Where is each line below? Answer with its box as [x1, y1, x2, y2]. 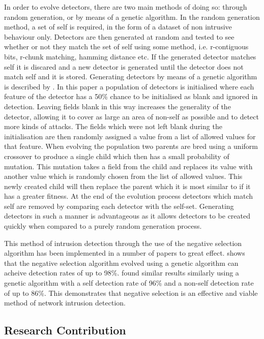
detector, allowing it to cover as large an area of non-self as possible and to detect [4, 111, 259, 121]
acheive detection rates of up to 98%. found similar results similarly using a [4, 267, 239, 278]
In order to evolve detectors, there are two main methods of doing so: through [4, 2, 247, 12]
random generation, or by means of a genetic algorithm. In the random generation [4, 11, 260, 22]
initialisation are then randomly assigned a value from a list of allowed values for [4, 131, 256, 141]
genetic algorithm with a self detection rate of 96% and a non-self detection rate [4, 278, 254, 288]
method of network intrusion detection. [4, 297, 126, 308]
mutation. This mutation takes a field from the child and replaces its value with [4, 161, 253, 171]
